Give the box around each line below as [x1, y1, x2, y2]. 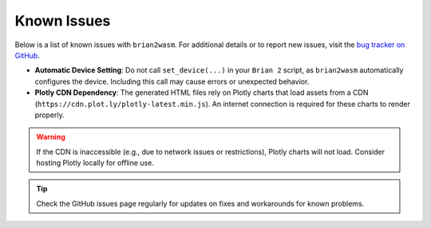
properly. [34, 110, 65, 120]
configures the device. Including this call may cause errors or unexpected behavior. [34, 77, 310, 86]
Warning [36, 132, 65, 142]
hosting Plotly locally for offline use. [36, 158, 155, 167]
